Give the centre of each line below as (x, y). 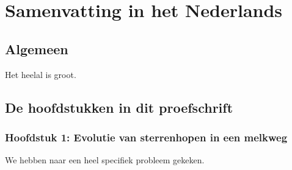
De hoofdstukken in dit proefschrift (119, 107)
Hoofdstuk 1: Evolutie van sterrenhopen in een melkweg (146, 137)
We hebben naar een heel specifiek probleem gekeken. (105, 160)
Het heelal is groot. (41, 74)
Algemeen (37, 48)
